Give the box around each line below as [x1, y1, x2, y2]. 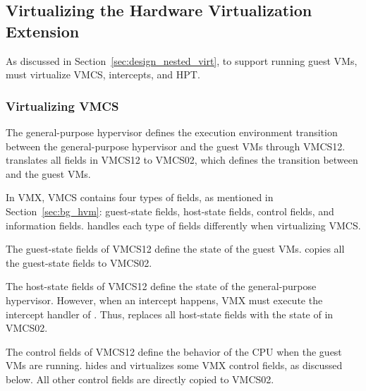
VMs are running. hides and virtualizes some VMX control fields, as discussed [6, 358, 343, 373]
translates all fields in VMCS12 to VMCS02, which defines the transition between [6, 152, 358, 167]
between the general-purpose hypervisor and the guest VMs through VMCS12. [6, 138, 346, 153]
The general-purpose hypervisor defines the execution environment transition [6, 125, 338, 139]
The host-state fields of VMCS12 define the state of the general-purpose [6, 279, 317, 294]
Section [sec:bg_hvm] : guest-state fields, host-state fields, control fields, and [6, 203, 334, 218]
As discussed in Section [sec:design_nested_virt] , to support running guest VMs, [6, 53, 358, 68]
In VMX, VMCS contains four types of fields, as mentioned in [6, 190, 274, 205]
